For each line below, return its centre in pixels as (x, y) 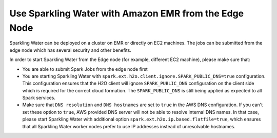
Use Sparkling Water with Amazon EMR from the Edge (127, 13)
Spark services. (39, 98)
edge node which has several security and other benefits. (71, 50)
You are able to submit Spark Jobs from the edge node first (85, 69)
